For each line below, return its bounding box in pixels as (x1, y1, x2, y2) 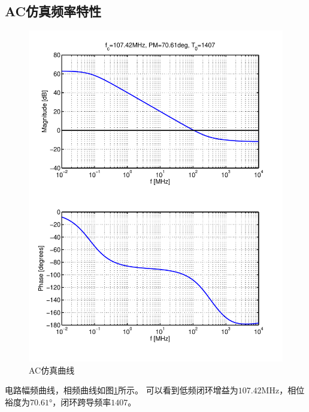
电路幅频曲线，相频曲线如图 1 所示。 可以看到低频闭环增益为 (5, 384, 238, 396)
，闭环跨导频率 (52, 395, 111, 408)
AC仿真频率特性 (5, 2, 102, 20)
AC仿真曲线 (29, 363, 75, 376)
